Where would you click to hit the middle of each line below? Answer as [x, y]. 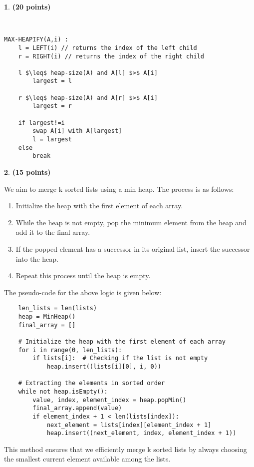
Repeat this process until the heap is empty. [83, 275]
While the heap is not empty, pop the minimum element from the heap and [131, 222]
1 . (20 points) [27, 6]
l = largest [52, 140]
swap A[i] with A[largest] [77, 131]
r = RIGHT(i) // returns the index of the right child [111, 56]
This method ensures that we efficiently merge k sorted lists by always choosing [126, 449]
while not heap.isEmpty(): [63, 391]
